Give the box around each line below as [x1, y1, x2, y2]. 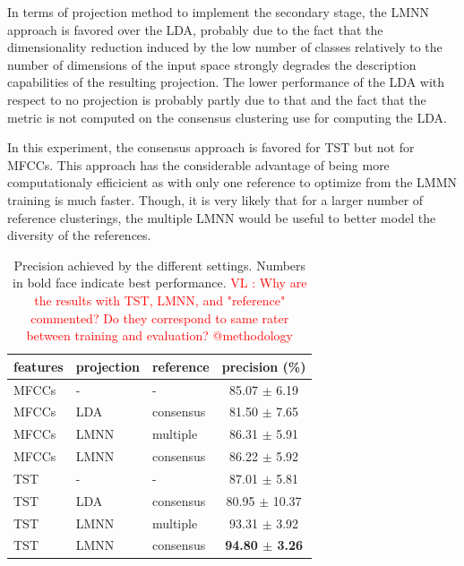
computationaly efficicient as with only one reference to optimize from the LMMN [7, 173, 458, 192]
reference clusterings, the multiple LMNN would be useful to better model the [7, 208, 436, 227]
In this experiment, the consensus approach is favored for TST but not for [7, 138, 415, 157]
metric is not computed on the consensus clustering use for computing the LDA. [7, 107, 447, 126]
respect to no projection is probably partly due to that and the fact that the [7, 90, 426, 108]
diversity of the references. [7, 226, 151, 244]
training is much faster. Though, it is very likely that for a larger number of [7, 190, 424, 209]
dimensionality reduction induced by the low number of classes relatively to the [7, 38, 443, 56]
